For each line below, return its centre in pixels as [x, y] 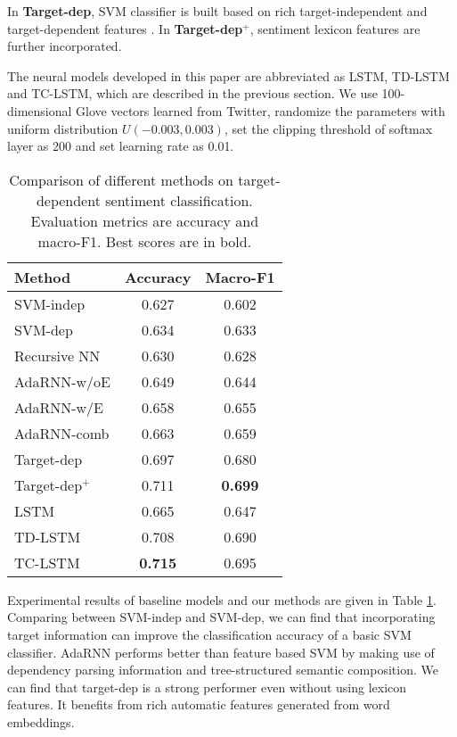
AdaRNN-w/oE [63, 381]
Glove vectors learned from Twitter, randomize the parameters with [261, 110]
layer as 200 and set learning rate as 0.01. [121, 146]
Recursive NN [57, 355]
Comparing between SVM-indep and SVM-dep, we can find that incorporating [221, 617]
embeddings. [41, 721]
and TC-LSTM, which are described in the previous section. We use [192, 93]
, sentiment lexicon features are [335, 28]
